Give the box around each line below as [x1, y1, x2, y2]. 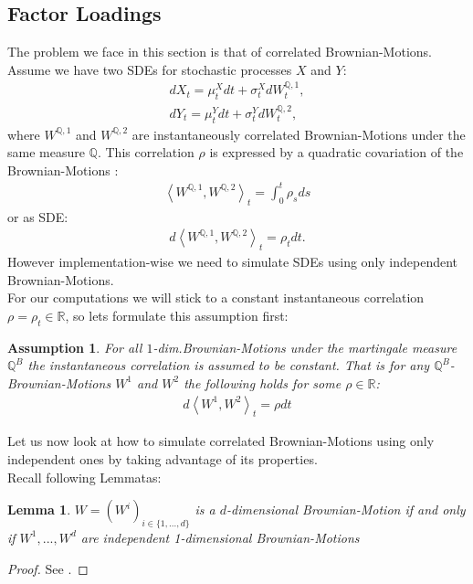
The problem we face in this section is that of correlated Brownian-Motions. [7, 42, 432, 61]
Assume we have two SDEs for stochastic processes [7, 59, 292, 79]
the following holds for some [184, 373, 342, 392]
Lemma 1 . [7, 500, 71, 519]
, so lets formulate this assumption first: [65, 305, 289, 324]
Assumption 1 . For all [7, 337, 142, 356]
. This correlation [97, 143, 194, 162]
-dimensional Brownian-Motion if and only [226, 500, 466, 519]
